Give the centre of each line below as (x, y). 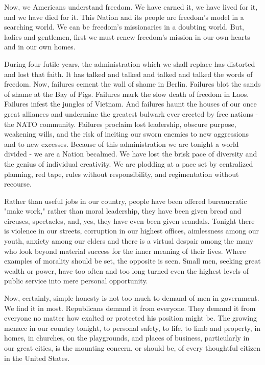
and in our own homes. (40, 47)
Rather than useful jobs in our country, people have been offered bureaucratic (126, 201)
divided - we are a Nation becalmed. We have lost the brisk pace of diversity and (131, 154)
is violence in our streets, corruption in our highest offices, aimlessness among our (132, 231)
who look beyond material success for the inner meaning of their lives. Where (125, 251)
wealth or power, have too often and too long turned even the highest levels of (126, 270)
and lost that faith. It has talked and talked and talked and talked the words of (128, 74)
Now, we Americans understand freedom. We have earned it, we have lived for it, (131, 7)
